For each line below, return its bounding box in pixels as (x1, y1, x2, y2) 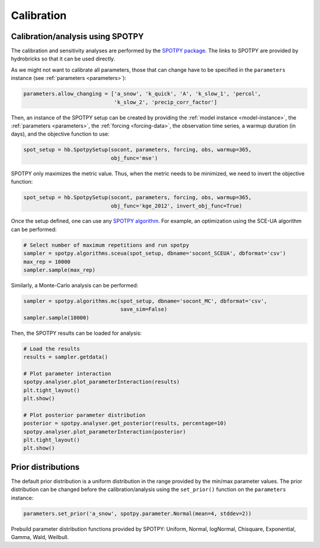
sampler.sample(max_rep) (23, 267, 96, 274)
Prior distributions (11, 462, 80, 472)
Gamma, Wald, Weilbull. (11, 534, 69, 541)
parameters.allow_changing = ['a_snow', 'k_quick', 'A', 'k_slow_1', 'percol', (23, 91, 261, 97)
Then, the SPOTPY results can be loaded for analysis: (11, 329, 142, 337)
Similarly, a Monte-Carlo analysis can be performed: (11, 282, 139, 289)
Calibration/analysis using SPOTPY (11, 31, 145, 41)
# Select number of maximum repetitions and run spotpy (23, 242, 190, 248)
